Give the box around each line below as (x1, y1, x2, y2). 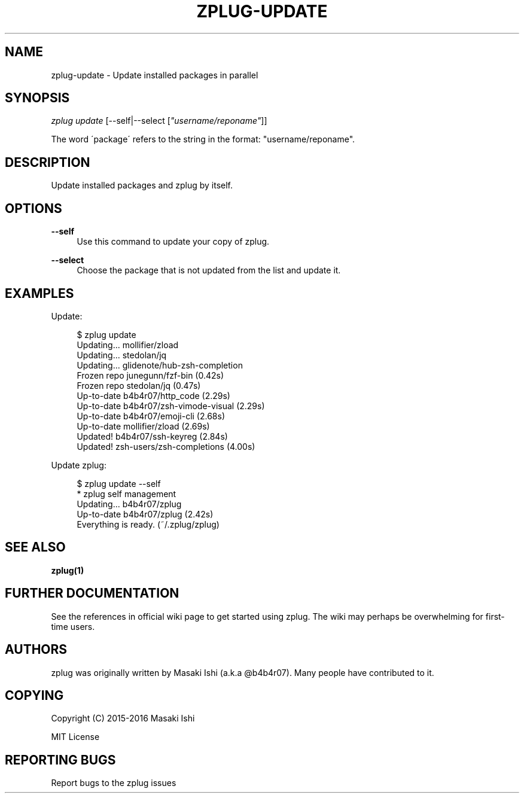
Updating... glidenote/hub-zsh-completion (77, 360, 243, 370)
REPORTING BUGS (5, 752, 116, 767)
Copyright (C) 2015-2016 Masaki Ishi (51, 713, 195, 724)
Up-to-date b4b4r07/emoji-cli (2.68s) (77, 410, 226, 421)
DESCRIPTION (5, 154, 90, 170)
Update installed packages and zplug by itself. (51, 180, 233, 191)
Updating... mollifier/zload (77, 339, 179, 350)
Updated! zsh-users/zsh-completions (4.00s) (77, 441, 255, 452)
